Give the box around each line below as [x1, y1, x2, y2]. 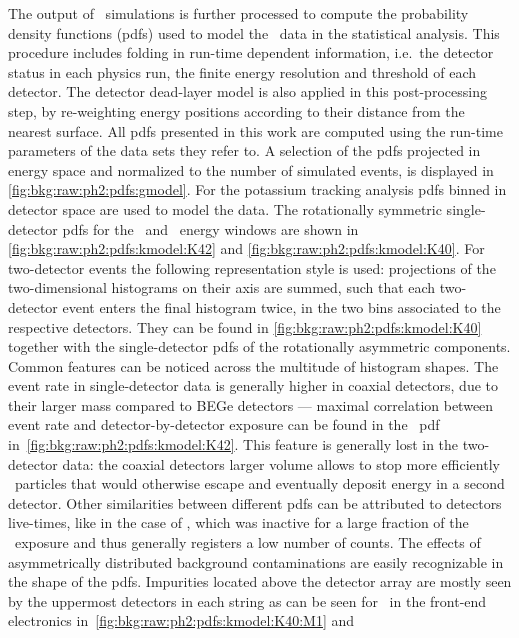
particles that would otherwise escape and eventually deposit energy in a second [14, 473, 505, 494]
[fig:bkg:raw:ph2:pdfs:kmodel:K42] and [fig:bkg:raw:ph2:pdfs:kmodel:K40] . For [8, 238, 485, 259]
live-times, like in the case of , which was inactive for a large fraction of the [8, 512, 469, 533]
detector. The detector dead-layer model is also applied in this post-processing [8, 81, 487, 102]
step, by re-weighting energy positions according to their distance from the [8, 100, 465, 121]
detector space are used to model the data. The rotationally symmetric [8, 198, 442, 219]
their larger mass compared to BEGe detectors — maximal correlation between [8, 394, 494, 415]
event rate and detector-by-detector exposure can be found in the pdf [8, 414, 440, 435]
